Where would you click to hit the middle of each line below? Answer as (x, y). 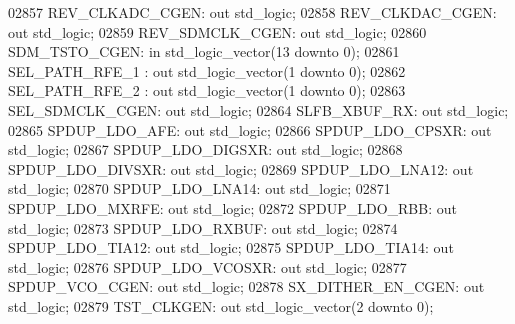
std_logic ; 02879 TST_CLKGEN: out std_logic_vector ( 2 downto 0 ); (221, 305)
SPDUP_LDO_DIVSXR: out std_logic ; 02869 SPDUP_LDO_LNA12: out (241, 168)
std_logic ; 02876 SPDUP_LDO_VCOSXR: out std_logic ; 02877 (207, 266)
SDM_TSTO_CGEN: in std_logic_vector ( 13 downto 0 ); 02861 (204, 51)
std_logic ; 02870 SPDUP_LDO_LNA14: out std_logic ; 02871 (199, 188)
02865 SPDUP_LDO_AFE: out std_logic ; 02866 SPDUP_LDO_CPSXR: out (250, 129)
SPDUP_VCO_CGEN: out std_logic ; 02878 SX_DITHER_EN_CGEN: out (246, 286)
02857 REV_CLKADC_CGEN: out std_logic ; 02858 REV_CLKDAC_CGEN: (252, 12)
